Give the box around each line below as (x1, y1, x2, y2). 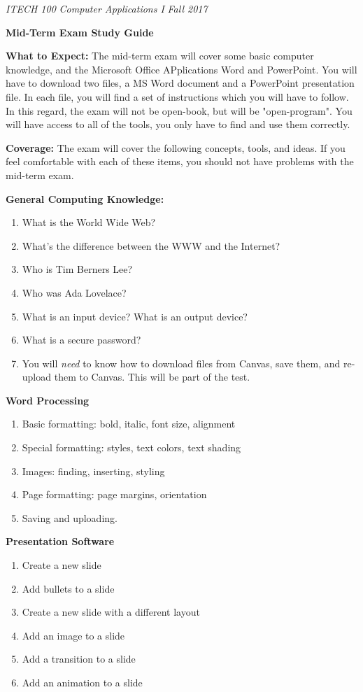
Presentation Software (6, 534, 115, 549)
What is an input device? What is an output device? (22, 309, 248, 323)
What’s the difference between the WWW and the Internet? (22, 238, 280, 253)
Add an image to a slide (22, 628, 125, 642)
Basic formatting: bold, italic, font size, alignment (22, 416, 236, 431)
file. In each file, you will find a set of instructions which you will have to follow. (6, 89, 349, 104)
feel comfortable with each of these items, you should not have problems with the (6, 154, 354, 169)
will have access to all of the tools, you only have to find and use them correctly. (6, 117, 350, 132)
